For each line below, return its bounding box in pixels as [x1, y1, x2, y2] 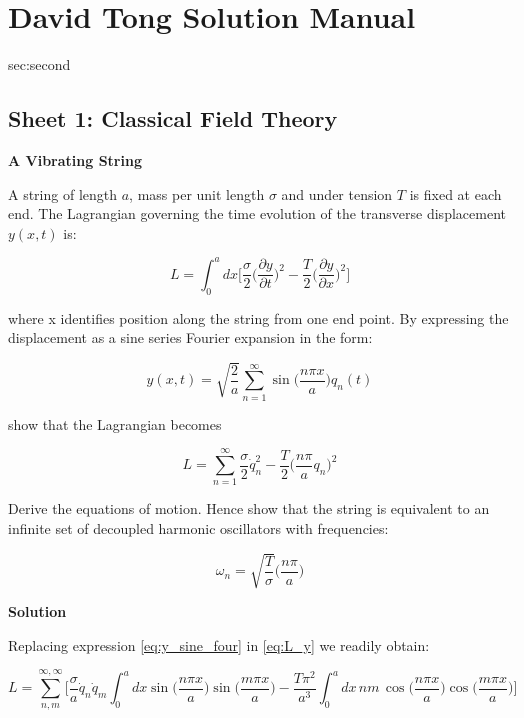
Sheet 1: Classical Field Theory [8, 103, 338, 134]
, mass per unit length [129, 183, 265, 204]
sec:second [8, 54, 71, 75]
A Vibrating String [8, 149, 142, 170]
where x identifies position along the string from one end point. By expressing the [8, 307, 509, 328]
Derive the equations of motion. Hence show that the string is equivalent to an [8, 498, 490, 519]
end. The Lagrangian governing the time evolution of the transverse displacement [8, 203, 506, 224]
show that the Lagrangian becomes [8, 413, 222, 434]
